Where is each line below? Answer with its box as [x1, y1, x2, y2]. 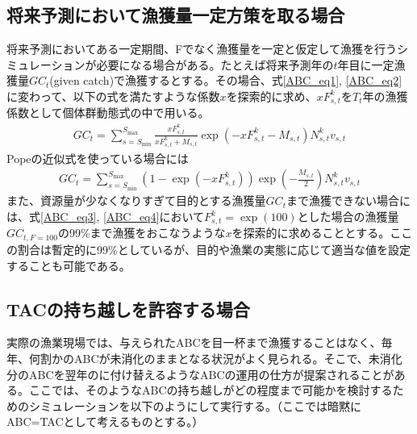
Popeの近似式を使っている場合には [6, 149, 189, 166]
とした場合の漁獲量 [297, 208, 399, 225]
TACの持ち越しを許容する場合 [6, 296, 250, 321]
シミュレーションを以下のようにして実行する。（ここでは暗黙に [28, 397, 362, 414]
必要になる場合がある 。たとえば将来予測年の [96, 56, 334, 73]
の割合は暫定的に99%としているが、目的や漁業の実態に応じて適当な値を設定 [6, 240, 411, 257]
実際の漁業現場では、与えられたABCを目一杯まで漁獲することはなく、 [6, 334, 382, 351]
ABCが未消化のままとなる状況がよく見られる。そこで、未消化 [73, 349, 402, 366]
